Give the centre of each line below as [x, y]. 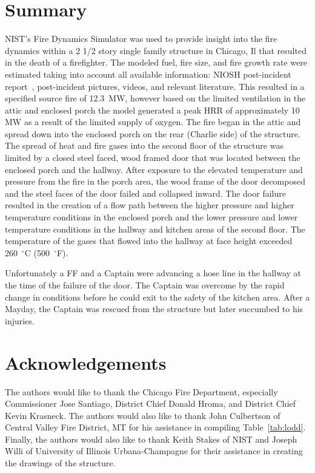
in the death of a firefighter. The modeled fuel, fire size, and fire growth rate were [156, 62]
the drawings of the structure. [60, 463]
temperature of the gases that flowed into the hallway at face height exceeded [149, 241]
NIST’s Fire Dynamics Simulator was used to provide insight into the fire [141, 39]
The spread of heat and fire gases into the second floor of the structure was [144, 145]
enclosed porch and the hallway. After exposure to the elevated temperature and [154, 169]
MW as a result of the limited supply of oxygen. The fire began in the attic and [153, 122]
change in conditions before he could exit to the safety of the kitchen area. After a [157, 297]
